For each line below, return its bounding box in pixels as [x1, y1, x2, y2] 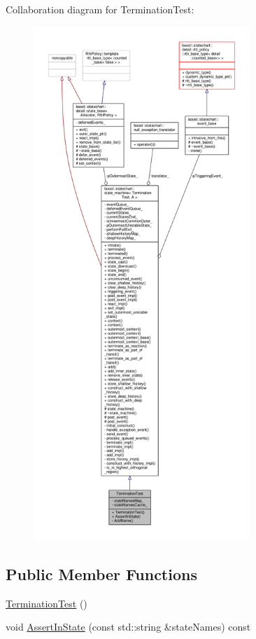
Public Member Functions [6, 563, 197, 584]
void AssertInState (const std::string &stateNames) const [6, 619, 251, 634]
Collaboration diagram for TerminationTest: [6, 2, 194, 16]
